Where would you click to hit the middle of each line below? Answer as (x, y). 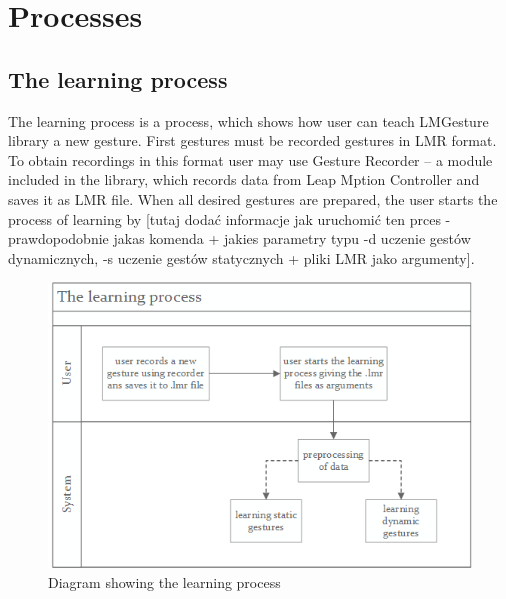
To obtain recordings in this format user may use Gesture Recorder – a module (250, 159)
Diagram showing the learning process (164, 581)
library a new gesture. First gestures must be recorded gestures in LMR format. (252, 140)
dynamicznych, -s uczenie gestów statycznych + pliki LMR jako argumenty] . (241, 257)
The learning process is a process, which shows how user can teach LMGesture (248, 120)
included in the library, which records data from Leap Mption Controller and (244, 179)
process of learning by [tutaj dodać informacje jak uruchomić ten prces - (229, 218)
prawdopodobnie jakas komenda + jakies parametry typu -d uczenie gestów (239, 238)
